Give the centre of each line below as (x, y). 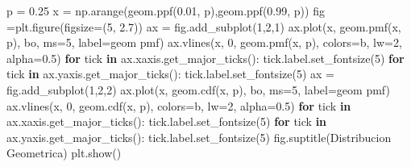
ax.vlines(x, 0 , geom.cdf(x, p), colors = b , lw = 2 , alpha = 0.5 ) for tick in (179, 105)
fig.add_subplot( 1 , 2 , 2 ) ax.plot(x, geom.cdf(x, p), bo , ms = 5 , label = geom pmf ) (198, 89)
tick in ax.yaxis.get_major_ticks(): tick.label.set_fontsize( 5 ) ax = (170, 74)
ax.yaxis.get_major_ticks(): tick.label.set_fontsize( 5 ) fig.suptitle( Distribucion (199, 137)
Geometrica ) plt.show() (64, 153)
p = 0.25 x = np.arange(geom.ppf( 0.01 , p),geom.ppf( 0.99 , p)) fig (166, 10)
